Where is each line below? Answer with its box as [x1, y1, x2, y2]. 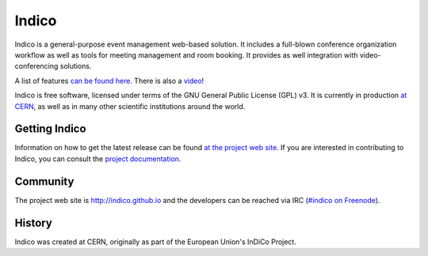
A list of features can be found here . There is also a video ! [14, 76, 204, 85]
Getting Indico [14, 122, 86, 136]
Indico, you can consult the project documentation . [14, 154, 182, 164]
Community [14, 175, 75, 188]
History [14, 216, 53, 229]
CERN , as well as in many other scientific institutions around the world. [14, 101, 246, 111]
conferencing [14, 62, 59, 71]
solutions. [59, 62, 92, 71]
